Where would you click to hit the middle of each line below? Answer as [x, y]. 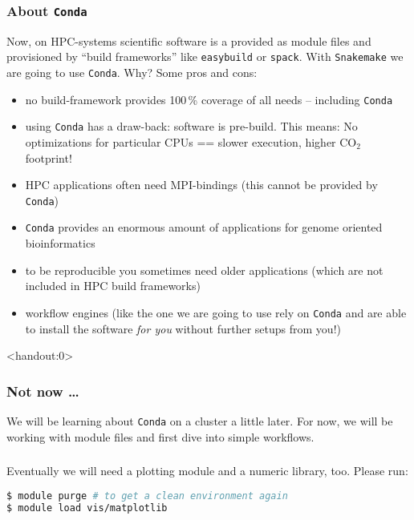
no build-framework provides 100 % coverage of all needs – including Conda [209, 99]
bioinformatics [60, 243]
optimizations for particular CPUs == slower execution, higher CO [191, 142]
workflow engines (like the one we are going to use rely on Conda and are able [216, 312]
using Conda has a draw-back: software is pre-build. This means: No [191, 126]
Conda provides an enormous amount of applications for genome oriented [204, 227]
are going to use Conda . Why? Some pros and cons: [132, 73]
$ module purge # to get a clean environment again [147, 496]
